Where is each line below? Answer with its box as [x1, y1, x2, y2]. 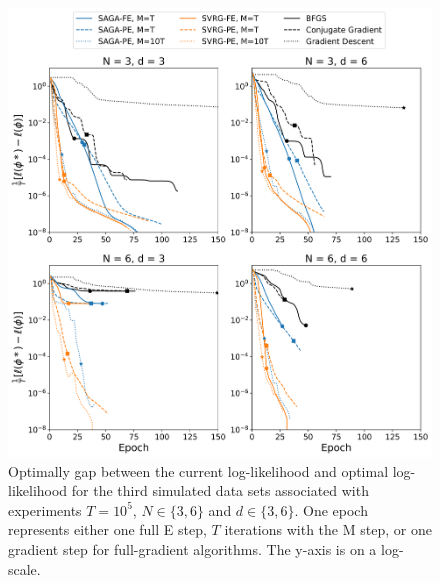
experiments [8, 499, 82, 520]
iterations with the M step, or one [224, 519, 432, 540]
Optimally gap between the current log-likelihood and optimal [8, 460, 389, 481]
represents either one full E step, [8, 519, 207, 540]
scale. [8, 558, 41, 579]
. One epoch [294, 499, 368, 520]
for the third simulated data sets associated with [71, 480, 369, 501]
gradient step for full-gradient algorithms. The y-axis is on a [8, 538, 377, 559]
